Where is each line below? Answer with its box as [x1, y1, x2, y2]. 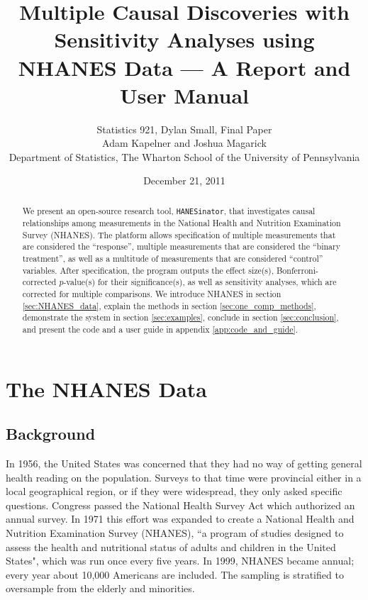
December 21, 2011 [143, 173, 225, 188]
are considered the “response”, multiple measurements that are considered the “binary [22, 240, 340, 252]
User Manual [120, 80, 249, 109]
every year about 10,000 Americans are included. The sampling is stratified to [6, 567, 344, 582]
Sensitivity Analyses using [54, 25, 315, 54]
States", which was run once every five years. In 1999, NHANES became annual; [6, 553, 355, 568]
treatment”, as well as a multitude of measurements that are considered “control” [22, 252, 323, 264]
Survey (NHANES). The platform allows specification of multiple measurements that [22, 228, 336, 240]
